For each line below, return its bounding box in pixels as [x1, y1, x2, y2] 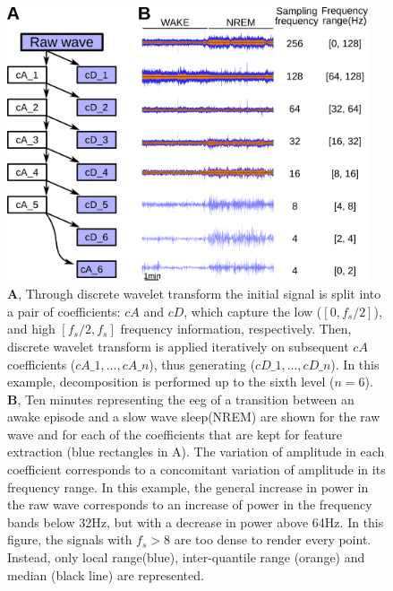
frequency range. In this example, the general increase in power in [7, 477, 369, 496]
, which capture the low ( [184, 301, 322, 320]
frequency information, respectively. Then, [120, 319, 352, 338]
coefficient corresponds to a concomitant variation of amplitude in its [7, 460, 386, 479]
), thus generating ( [149, 354, 256, 373]
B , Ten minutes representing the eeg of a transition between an [7, 389, 355, 408]
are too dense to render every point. [174, 530, 372, 549]
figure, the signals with [7, 530, 132, 549]
